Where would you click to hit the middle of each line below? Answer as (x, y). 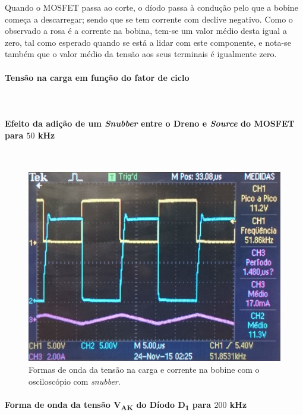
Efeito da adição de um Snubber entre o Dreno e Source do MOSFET (150, 123)
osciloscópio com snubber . (75, 381)
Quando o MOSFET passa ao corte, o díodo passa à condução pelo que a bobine (151, 7)
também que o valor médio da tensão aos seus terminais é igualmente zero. (141, 54)
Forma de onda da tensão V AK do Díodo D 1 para (108, 405)
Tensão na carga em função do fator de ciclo (97, 77)
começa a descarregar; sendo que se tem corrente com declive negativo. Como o (149, 19)
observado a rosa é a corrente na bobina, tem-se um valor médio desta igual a (146, 31)
